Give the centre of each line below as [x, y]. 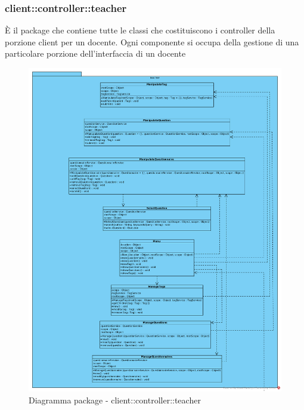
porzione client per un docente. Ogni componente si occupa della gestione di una [152, 41]
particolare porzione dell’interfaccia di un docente [95, 53]
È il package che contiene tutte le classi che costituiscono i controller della [140, 30]
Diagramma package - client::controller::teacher [115, 400]
